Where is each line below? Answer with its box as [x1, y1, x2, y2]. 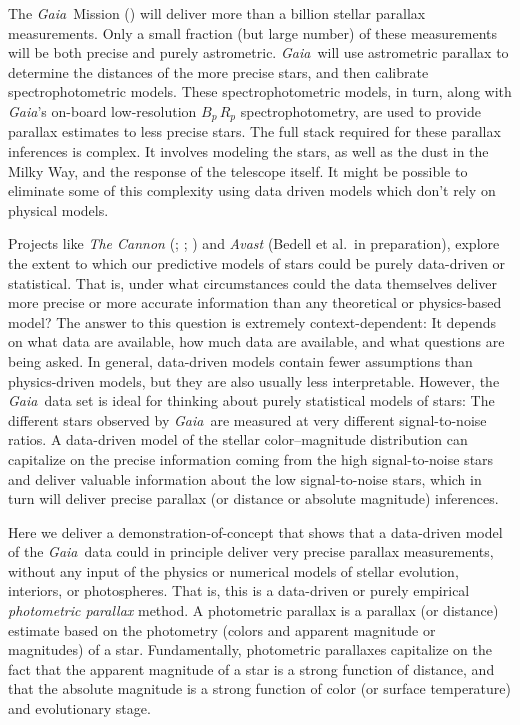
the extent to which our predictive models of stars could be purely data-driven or [8, 252, 506, 273]
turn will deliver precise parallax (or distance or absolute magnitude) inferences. [8, 488, 499, 509]
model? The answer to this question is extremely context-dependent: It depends [8, 311, 497, 332]
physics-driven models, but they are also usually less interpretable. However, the [8, 370, 500, 391]
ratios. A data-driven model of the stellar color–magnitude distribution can [8, 429, 468, 450]
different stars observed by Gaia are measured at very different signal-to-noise [8, 409, 487, 430]
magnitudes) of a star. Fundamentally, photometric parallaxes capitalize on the [8, 639, 492, 660]
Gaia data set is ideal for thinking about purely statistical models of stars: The [8, 390, 495, 411]
